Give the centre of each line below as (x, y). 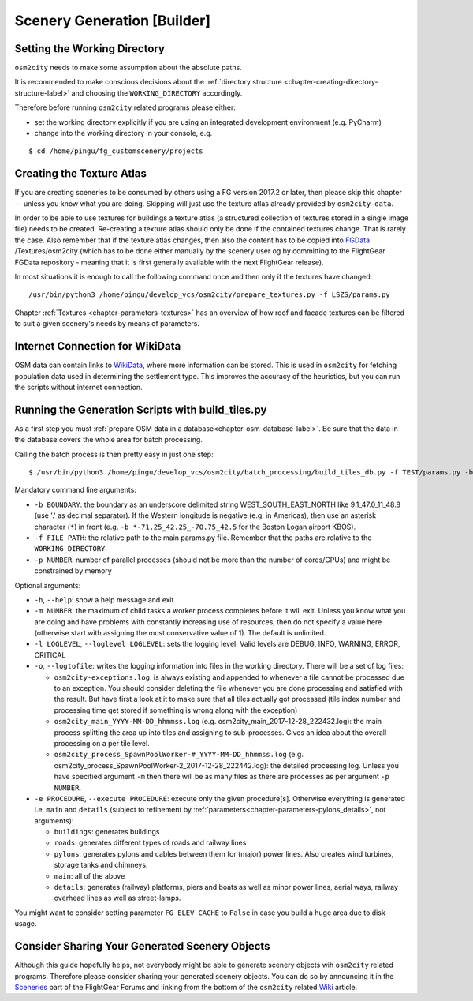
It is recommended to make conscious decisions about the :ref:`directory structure (149, 82)
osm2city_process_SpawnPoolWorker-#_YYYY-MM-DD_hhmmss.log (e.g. (179, 755)
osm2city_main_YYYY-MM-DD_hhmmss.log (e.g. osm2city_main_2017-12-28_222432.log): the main (218, 722)
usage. (26, 924)
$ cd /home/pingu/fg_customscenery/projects (116, 151)
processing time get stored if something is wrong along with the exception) (176, 710)
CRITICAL (50, 654)
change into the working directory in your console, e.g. (123, 133)
